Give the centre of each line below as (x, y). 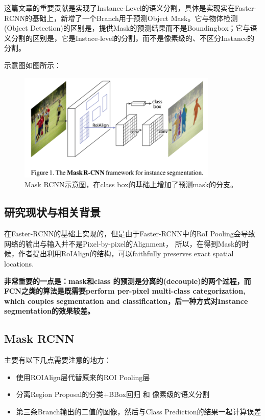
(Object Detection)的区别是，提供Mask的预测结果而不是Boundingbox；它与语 (131, 28)
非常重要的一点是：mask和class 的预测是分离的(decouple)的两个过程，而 (128, 281)
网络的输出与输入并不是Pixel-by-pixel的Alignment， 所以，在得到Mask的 (123, 243)
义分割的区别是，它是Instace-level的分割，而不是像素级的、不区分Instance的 (129, 38)
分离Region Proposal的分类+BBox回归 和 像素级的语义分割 (113, 394)
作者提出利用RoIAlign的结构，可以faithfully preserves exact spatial (126, 253)
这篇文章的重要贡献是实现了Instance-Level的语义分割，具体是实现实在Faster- (130, 8)
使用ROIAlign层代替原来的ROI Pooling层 (83, 377)
